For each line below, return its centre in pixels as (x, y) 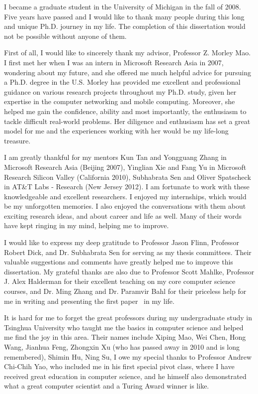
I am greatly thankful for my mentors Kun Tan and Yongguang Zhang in (115, 157)
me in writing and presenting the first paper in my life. (89, 301)
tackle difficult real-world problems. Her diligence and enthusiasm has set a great (127, 121)
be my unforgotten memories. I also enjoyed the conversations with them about (125, 206)
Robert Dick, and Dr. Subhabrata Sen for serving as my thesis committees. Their (128, 252)
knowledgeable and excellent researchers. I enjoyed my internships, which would (125, 196)
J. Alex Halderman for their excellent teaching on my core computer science (120, 281)
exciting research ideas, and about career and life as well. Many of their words (123, 215)
